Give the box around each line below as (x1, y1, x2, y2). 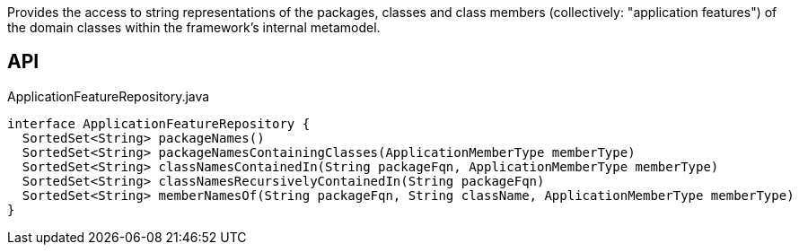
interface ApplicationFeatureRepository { (7, 116, 311, 131)
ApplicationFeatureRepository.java (7, 88, 210, 104)
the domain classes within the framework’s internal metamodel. (7, 20, 381, 35)
